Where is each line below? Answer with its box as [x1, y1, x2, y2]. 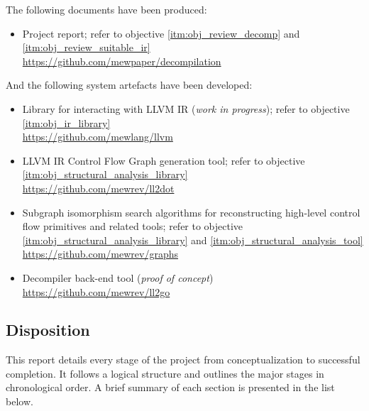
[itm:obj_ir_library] [22, 115, 111, 130]
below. [6, 394, 33, 409]
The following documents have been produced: [6, 2, 207, 16]
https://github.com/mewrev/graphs [22, 246, 178, 261]
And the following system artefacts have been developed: [6, 77, 253, 92]
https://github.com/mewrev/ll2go [22, 284, 170, 299]
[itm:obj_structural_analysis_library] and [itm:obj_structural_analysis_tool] [22, 232, 363, 247]
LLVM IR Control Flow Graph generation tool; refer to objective [22, 153, 305, 168]
